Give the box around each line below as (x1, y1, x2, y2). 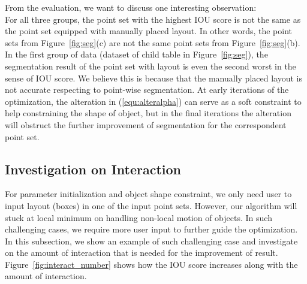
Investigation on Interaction (5, 159, 181, 178)
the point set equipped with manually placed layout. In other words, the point (5, 25, 292, 37)
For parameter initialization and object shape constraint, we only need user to (5, 188, 292, 200)
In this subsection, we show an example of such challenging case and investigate (5, 234, 298, 247)
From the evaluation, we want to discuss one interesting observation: (5, 1, 257, 13)
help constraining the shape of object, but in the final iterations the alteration (5, 107, 291, 119)
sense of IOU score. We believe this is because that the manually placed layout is (5, 71, 302, 84)
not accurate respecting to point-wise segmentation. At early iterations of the (5, 83, 289, 96)
